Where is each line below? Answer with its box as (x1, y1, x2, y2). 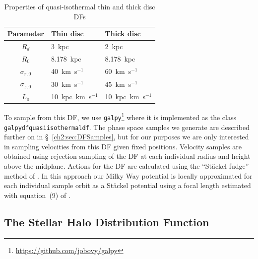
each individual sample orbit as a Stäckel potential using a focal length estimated (4, 180, 251, 191)
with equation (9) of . (4, 190, 70, 200)
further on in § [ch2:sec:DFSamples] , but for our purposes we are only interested (4, 131, 249, 142)
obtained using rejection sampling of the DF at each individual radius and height (4, 151, 251, 161)
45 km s (105, 78, 131, 89)
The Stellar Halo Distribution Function (4, 214, 209, 229)
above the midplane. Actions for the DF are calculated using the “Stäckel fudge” (4, 160, 249, 171)
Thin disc (51, 28, 84, 39)
